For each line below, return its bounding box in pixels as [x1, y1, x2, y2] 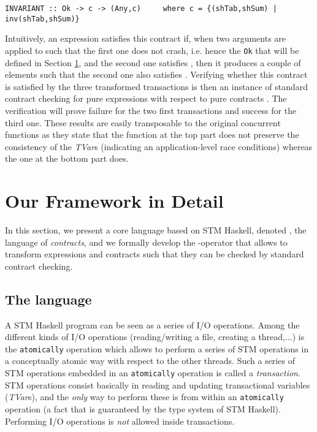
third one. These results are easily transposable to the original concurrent [5, 116, 281, 129]
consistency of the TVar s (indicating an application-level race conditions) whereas [5, 140, 313, 153]
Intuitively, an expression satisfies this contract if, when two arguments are [5, 32, 286, 45]
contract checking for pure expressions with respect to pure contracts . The [5, 92, 287, 105]
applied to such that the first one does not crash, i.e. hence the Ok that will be [5, 44, 299, 56]
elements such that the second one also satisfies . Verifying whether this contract [5, 68, 308, 81]
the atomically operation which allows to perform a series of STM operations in [5, 342, 309, 355]
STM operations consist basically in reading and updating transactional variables [5, 378, 310, 391]
